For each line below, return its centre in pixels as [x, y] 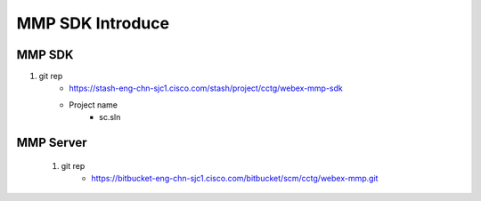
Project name [94, 105]
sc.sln [110, 117]
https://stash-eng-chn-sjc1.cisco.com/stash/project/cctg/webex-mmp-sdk [206, 88]
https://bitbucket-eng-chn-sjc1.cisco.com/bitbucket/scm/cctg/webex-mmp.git [235, 179]
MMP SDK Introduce [93, 23]
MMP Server [52, 143]
